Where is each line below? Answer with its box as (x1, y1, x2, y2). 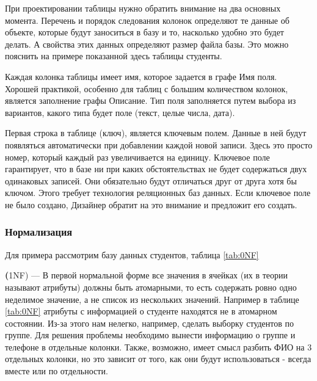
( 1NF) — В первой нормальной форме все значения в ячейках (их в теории (5, 269, 288, 281)
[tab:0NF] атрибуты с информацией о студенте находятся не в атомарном (5, 305, 277, 317)
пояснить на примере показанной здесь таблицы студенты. (5, 49, 222, 62)
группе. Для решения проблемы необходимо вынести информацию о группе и (5, 328, 296, 341)
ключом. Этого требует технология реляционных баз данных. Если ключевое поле (5, 186, 311, 199)
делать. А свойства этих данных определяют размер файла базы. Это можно (5, 37, 289, 50)
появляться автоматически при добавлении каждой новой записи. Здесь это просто (5, 138, 313, 151)
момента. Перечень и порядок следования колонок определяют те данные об (5, 13, 290, 26)
